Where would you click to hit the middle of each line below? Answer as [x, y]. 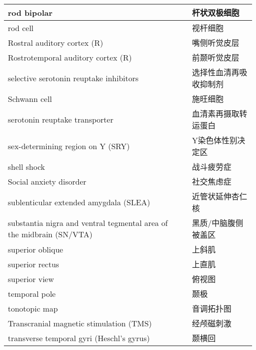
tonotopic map [33, 308]
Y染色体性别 [214, 140]
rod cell [21, 28]
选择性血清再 [215, 72]
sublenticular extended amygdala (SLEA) [79, 202]
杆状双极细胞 [215, 13]
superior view [31, 279]
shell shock [27, 166]
